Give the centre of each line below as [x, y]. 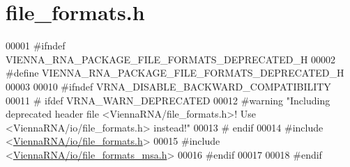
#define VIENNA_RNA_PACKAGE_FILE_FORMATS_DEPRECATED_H [175, 73]
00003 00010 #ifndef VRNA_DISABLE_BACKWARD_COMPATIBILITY [168, 86]
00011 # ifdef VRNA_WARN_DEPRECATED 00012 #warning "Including [168, 100]
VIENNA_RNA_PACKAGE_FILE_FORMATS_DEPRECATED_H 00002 [171, 59]
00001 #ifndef [36, 46]
